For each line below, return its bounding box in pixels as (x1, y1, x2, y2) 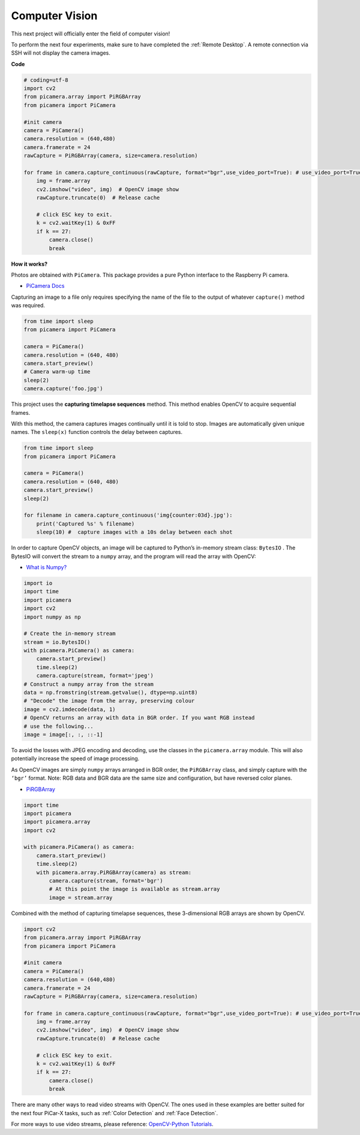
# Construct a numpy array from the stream (23, 681, 154, 688)
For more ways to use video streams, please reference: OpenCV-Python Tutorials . (11, 1120, 214, 1127)
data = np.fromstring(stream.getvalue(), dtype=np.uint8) (23, 689, 198, 696)
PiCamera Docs (26, 283, 65, 290)
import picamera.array (23, 818, 91, 825)
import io (23, 580, 53, 586)
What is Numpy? (26, 563, 67, 571)
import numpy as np (23, 613, 81, 620)
